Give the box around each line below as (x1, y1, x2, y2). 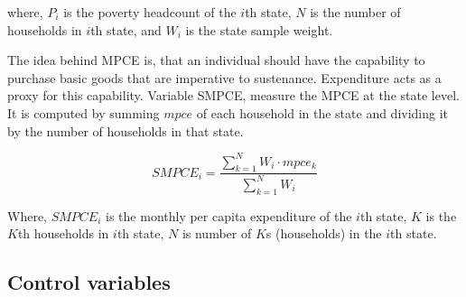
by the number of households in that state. (7, 121, 244, 140)
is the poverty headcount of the (63, 3, 237, 21)
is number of (182, 224, 252, 243)
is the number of (310, 3, 401, 21)
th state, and (90, 20, 162, 39)
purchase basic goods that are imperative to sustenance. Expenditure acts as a (7, 68, 442, 87)
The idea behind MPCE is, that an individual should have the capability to (7, 51, 425, 70)
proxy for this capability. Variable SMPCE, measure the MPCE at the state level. (7, 86, 460, 105)
